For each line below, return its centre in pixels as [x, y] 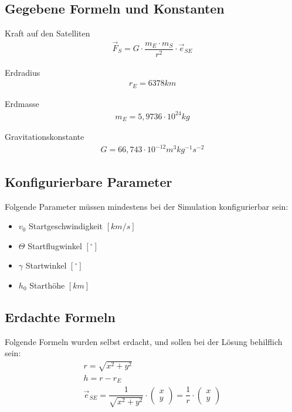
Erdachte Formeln [60, 316]
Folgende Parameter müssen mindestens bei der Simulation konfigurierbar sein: [147, 206]
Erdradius [23, 72]
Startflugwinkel [55, 245]
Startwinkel [46, 265]
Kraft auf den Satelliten [47, 33]
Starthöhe [47, 285]
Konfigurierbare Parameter [89, 181]
